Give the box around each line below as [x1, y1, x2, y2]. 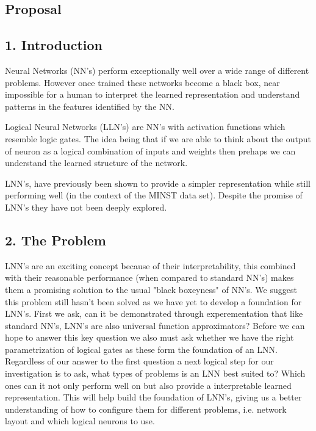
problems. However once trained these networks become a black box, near [5, 76, 280, 89]
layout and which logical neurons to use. [5, 415, 155, 427]
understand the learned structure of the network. [5, 156, 188, 169]
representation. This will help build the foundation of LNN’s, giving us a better [5, 391, 302, 404]
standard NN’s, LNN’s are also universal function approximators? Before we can [5, 319, 305, 331]
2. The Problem [5, 230, 106, 249]
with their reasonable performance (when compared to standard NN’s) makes [5, 271, 294, 284]
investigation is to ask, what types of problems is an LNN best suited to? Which [5, 367, 306, 380]
